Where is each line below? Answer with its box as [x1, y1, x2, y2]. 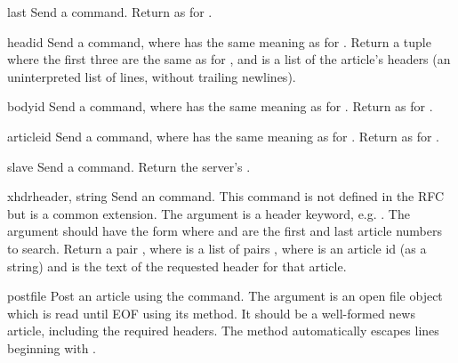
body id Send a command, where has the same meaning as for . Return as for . [7, 97, 433, 116]
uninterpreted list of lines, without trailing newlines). [7, 67, 296, 85]
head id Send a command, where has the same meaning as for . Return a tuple [7, 32, 431, 51]
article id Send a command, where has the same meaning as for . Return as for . [7, 126, 440, 145]
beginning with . [7, 338, 96, 357]
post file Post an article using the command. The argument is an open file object [7, 286, 443, 305]
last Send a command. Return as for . [7, 3, 213, 20]
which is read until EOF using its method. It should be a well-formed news [7, 303, 415, 322]
